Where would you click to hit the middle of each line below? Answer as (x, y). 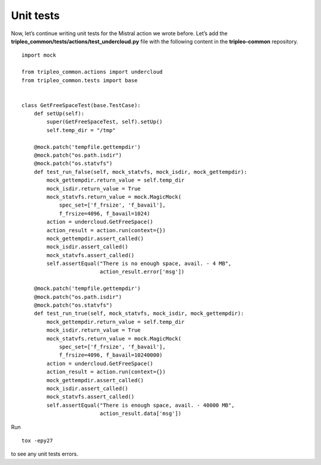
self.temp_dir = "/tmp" (81, 130)
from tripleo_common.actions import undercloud (92, 72)
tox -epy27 (37, 440)
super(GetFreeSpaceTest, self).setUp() (105, 122)
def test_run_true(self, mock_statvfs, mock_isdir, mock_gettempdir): (139, 313)
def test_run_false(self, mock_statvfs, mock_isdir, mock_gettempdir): (140, 172)
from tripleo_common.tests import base (80, 80)
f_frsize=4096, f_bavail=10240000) (111, 355)
